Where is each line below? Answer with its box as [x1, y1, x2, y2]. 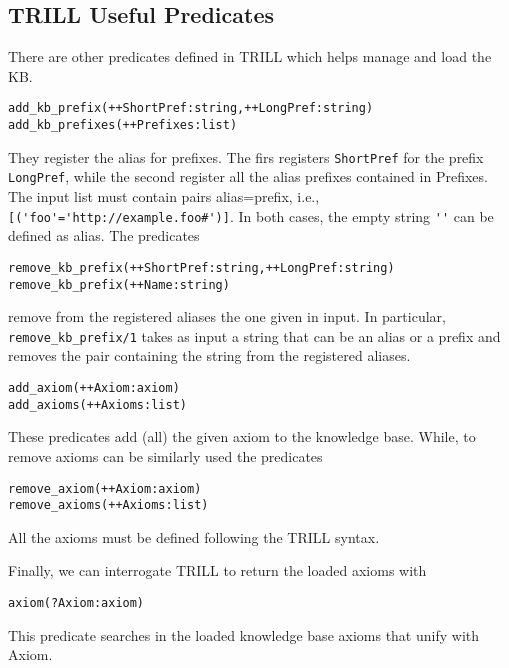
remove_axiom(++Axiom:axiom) [8, 481, 202, 496]
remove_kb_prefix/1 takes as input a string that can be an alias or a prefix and [8, 325, 501, 346]
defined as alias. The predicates [8, 225, 200, 246]
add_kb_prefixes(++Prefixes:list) [8, 118, 238, 133]
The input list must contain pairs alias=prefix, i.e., [8, 186, 320, 207]
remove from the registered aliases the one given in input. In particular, [8, 306, 446, 327]
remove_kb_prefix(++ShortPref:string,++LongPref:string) [8, 260, 395, 275]
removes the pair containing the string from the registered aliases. [8, 345, 411, 366]
